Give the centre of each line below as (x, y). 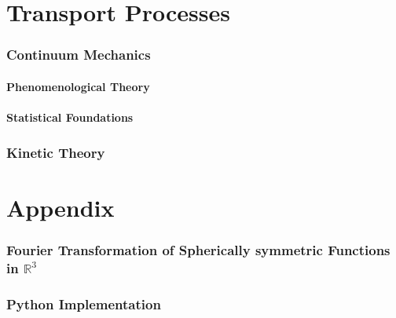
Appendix (60, 207)
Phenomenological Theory (78, 86)
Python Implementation (84, 303)
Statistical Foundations (70, 117)
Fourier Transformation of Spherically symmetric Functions (198, 249)
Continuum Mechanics (79, 55)
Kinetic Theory (56, 152)
